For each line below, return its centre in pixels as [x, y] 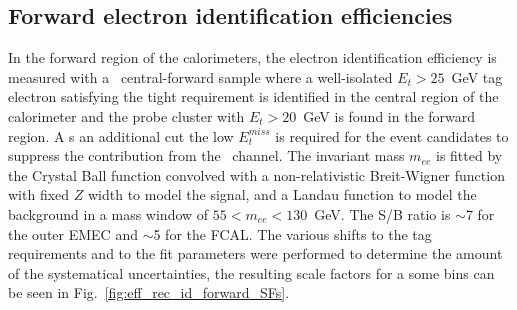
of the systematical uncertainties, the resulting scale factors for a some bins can [251, 272]
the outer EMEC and [73, 233]
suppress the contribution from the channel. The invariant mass [206, 155]
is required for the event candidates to [392, 135]
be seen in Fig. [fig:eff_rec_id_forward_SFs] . [149, 292]
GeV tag [477, 76]
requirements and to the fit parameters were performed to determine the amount [255, 253]
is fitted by [469, 155]
